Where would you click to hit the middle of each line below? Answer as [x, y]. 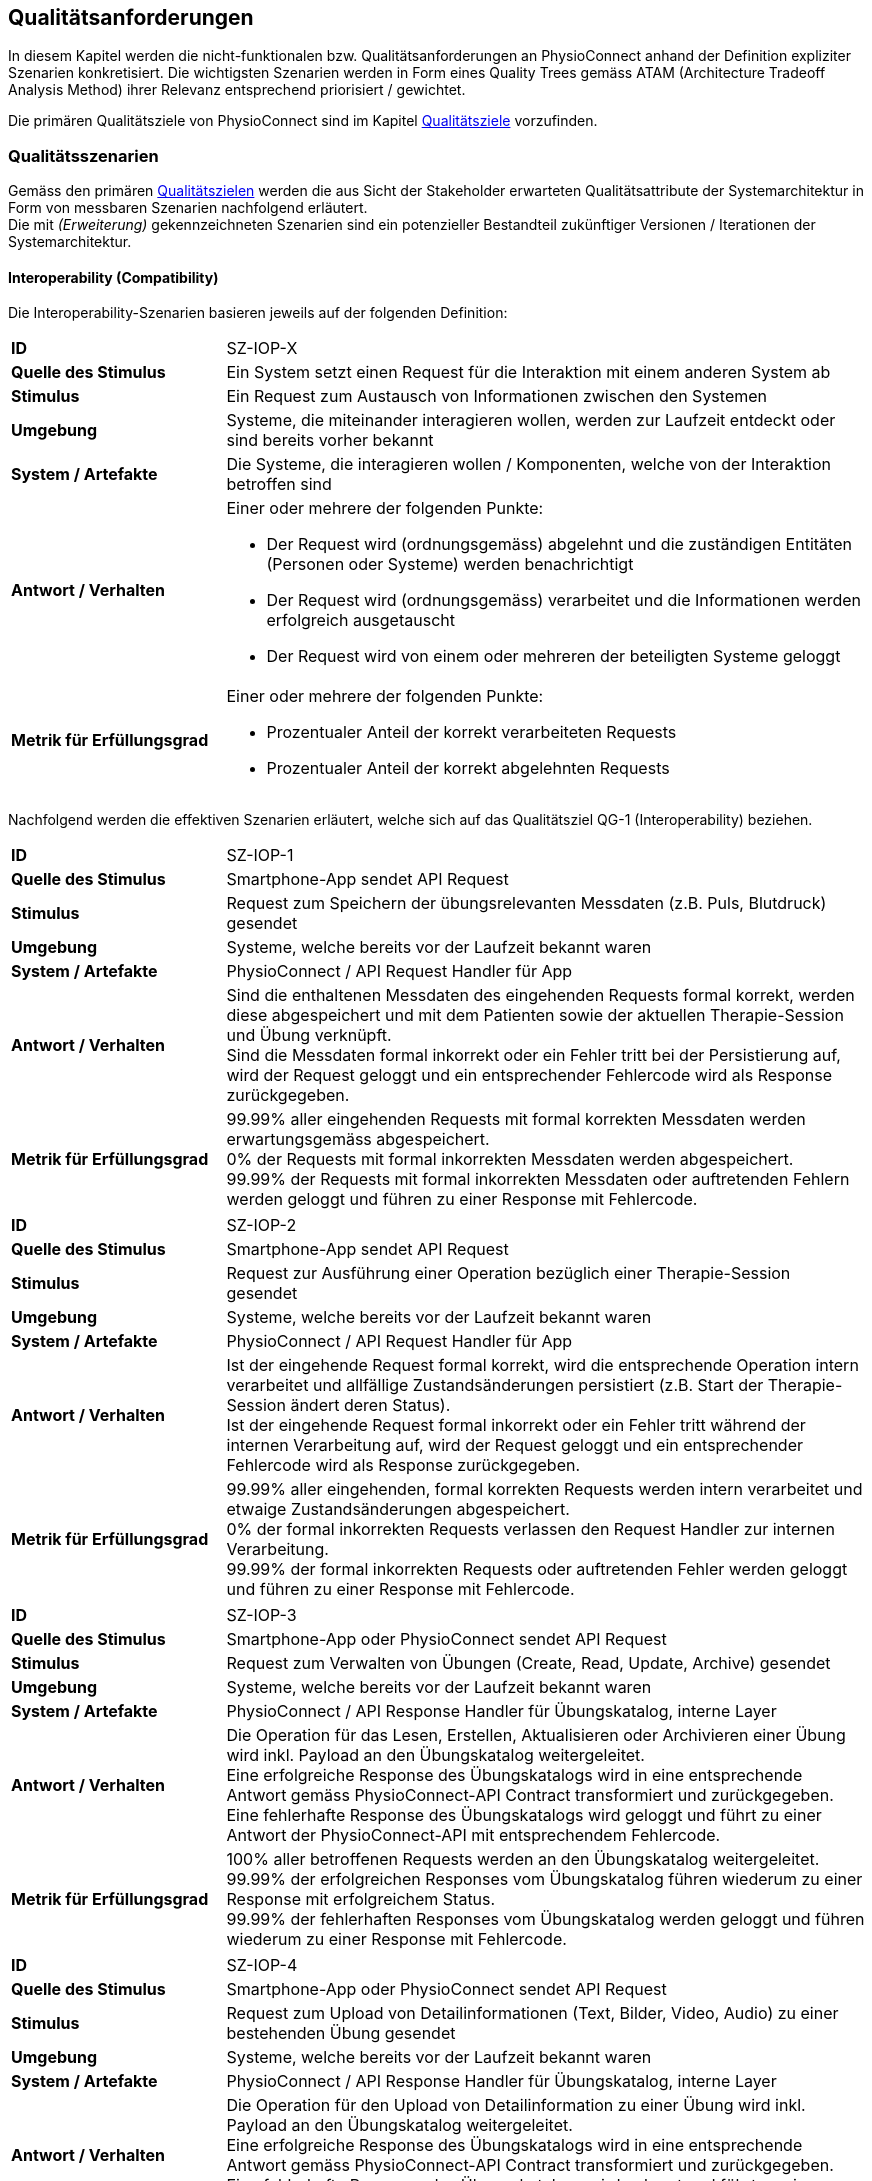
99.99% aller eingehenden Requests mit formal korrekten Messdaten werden [516, 1119]
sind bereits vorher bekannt [330, 440]
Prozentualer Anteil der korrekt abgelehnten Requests [468, 768]
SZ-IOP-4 [262, 1965]
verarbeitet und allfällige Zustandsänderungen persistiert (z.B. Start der [495, 1385]
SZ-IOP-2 [261, 1225]
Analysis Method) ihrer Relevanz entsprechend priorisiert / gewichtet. [237, 90]
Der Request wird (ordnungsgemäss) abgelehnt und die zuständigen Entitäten [559, 544]
